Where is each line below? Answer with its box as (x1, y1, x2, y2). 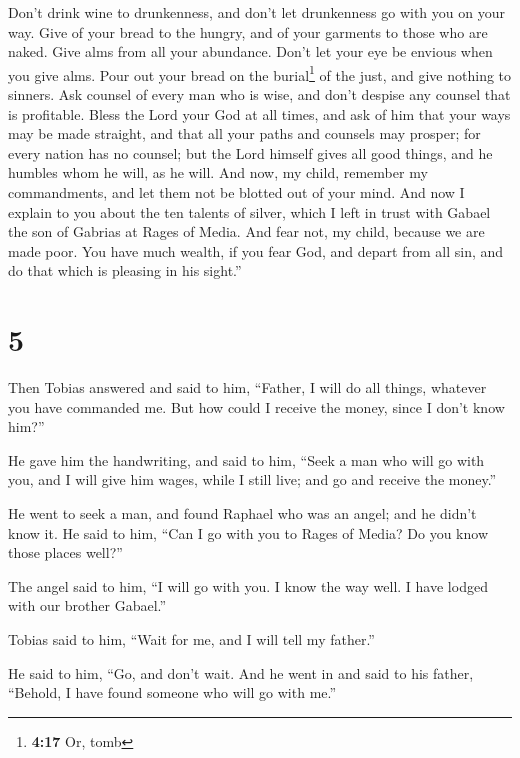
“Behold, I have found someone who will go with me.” (8, 682, 337, 703)
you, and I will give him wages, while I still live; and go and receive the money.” (8, 469, 497, 490)
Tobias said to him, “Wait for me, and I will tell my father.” (8, 629, 375, 650)
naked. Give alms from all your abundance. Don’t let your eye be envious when (8, 41, 493, 62)
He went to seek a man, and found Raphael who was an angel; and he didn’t (8, 503, 477, 524)
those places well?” (8, 542, 123, 563)
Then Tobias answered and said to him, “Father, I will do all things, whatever (8, 377, 487, 398)
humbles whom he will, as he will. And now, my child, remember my (8, 162, 428, 183)
